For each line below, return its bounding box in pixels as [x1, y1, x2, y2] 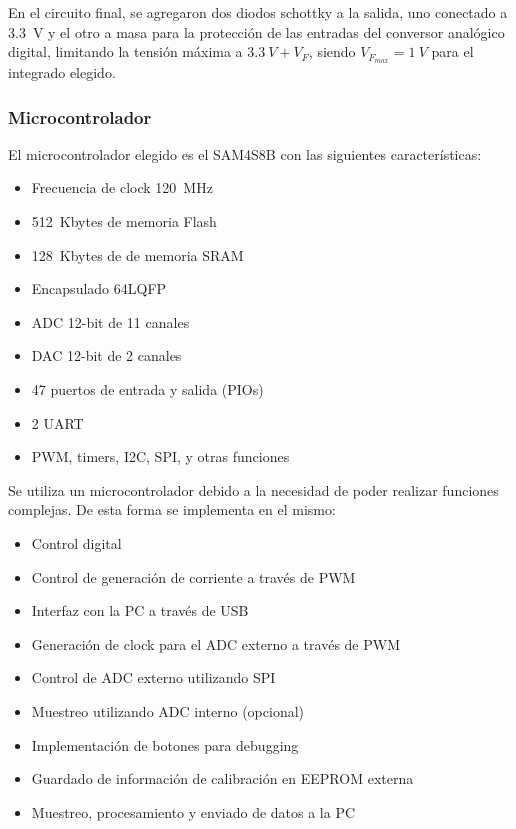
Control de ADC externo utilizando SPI [31, 667, 276, 688]
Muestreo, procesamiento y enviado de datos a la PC [31, 801, 356, 822]
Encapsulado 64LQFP [31, 278, 167, 299]
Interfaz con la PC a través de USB [31, 600, 249, 621]
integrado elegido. [8, 62, 116, 83]
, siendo [308, 41, 356, 62]
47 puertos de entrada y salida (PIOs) [31, 379, 264, 400]
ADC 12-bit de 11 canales [31, 311, 190, 332]
